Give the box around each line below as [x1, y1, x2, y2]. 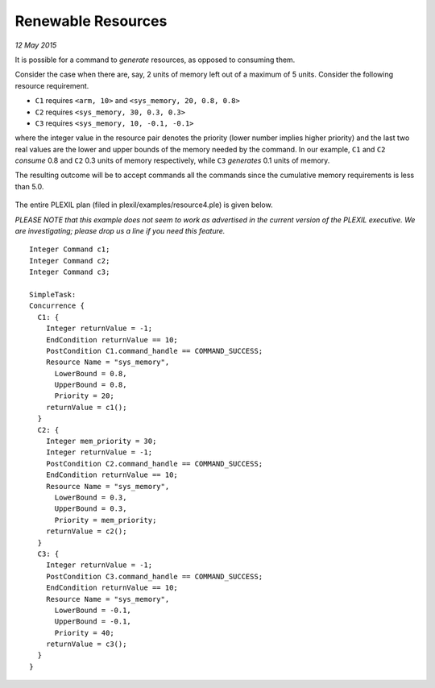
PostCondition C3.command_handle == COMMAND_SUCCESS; [45, 572, 263, 581]
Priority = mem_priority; [54, 516, 157, 524]
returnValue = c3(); [45, 640, 127, 649]
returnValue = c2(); [45, 527, 127, 536]
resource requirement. [14, 81, 89, 90]
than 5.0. [14, 181, 44, 191]
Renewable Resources [14, 12, 168, 30]
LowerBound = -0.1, [54, 605, 132, 615]
